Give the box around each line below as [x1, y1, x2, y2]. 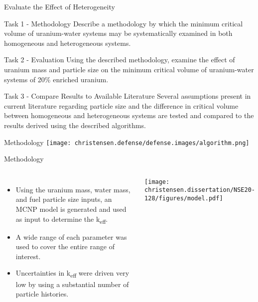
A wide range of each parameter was [15, 231, 127, 242]
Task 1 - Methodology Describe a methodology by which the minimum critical [4, 18, 243, 28]
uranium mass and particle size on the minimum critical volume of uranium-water [4, 64, 254, 74]
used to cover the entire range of [15, 241, 115, 252]
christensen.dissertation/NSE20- [144, 186, 255, 194]
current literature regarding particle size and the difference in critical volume [4, 100, 239, 111]
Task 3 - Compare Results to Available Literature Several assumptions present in [4, 91, 251, 101]
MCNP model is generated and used [15, 203, 127, 214]
